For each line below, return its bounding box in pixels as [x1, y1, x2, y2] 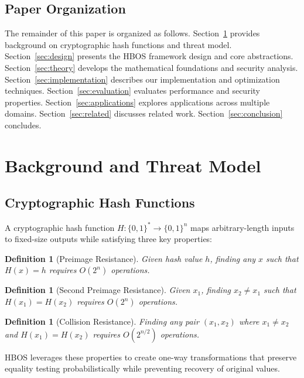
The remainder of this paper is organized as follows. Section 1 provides [5, 27, 260, 39]
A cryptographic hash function [5, 221, 115, 233]
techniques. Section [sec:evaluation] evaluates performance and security [5, 84, 260, 97]
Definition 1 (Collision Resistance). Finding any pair [5, 315, 199, 327]
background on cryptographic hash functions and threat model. [5, 38, 232, 50]
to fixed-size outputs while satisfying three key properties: [5, 233, 213, 245]
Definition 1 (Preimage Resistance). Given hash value [5, 252, 203, 264]
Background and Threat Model [5, 153, 261, 177]
